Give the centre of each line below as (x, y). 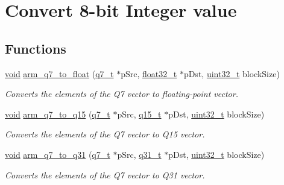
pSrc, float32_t (149, 73)
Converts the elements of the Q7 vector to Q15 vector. (105, 134)
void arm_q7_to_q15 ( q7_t (58, 114)
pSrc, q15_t (139, 114)
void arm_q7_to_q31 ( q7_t (58, 154)
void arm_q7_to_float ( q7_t (59, 73)
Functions (36, 48)
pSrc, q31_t (139, 154)
